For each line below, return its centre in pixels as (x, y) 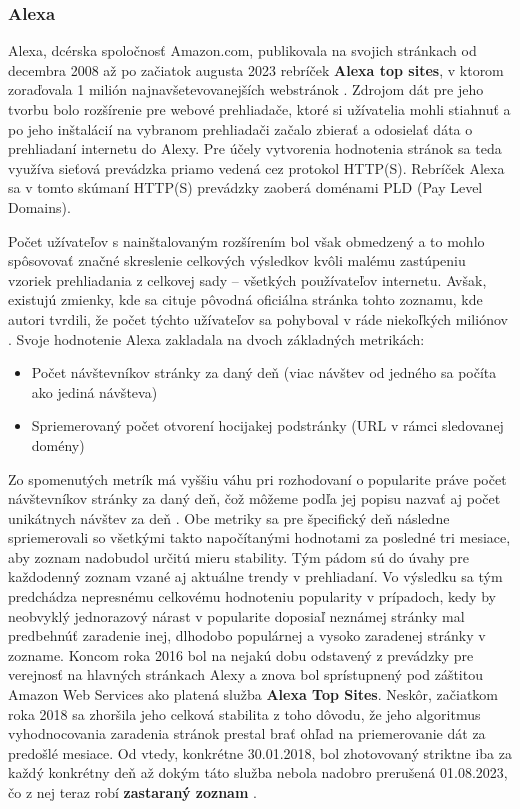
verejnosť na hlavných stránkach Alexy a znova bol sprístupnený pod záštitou (245, 674)
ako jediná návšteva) (94, 391)
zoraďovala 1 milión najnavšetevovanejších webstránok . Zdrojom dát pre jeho (246, 89)
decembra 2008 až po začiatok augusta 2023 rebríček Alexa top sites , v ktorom (256, 69)
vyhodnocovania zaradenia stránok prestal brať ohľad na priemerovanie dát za (247, 733)
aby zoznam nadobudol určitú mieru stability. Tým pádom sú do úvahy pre (238, 556)
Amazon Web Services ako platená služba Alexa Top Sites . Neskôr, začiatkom (253, 694)
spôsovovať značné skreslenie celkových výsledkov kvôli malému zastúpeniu (237, 260)
